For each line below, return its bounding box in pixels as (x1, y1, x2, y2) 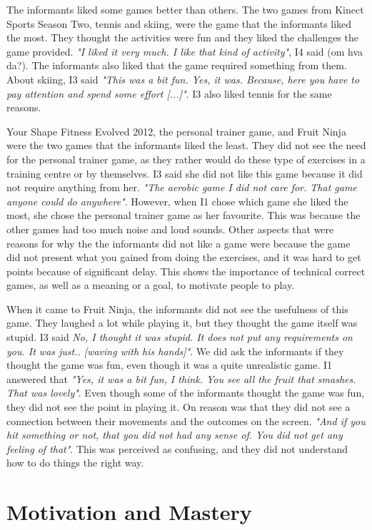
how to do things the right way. (6, 455, 144, 470)
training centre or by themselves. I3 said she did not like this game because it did (6, 165, 363, 180)
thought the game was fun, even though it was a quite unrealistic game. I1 (6, 357, 333, 372)
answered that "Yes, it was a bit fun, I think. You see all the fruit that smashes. (6, 371, 356, 386)
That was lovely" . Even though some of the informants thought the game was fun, (6, 385, 365, 400)
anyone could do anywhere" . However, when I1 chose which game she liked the (6, 193, 348, 208)
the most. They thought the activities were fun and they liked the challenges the (6, 30, 358, 45)
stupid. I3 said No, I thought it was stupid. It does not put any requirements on (6, 330, 353, 345)
